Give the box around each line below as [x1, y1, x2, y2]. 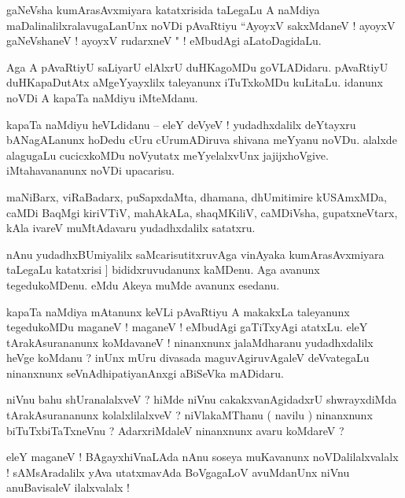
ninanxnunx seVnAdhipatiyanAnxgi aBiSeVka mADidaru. [6, 364, 284, 381]
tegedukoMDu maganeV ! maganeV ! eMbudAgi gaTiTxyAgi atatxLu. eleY [6, 319, 368, 335]
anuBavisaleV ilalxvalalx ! [6, 479, 131, 496]
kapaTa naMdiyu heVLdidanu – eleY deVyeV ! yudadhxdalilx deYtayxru [6, 116, 356, 132]
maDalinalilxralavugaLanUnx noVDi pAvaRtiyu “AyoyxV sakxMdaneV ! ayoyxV [6, 17, 396, 33]
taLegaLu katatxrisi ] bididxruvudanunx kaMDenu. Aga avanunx [6, 261, 320, 278]
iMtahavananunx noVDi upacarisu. [6, 162, 175, 179]
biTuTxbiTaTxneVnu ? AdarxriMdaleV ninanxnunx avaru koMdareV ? [6, 422, 344, 438]
